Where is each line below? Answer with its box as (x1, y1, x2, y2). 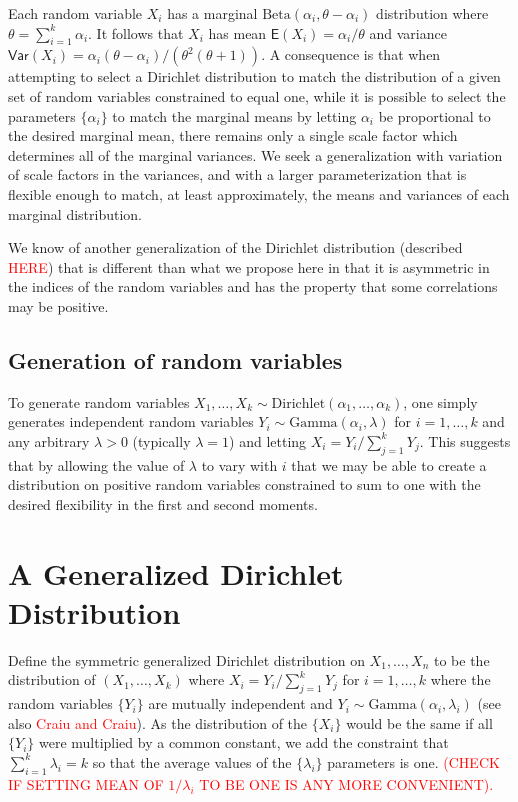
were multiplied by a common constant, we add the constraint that (38, 732, 449, 753)
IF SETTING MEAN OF (8, 773, 164, 794)
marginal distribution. (8, 203, 142, 224)
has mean (208, 22, 267, 43)
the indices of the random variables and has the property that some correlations (8, 276, 498, 297)
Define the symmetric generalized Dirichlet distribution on (8, 649, 365, 670)
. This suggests (419, 430, 511, 451)
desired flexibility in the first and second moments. (8, 493, 318, 514)
